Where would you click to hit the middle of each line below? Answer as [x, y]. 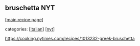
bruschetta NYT [30, 8]
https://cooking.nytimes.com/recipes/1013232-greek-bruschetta [70, 38]
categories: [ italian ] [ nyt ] [30, 29]
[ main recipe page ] [24, 19]
